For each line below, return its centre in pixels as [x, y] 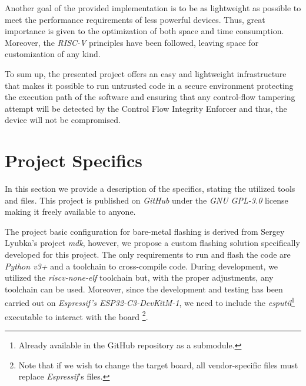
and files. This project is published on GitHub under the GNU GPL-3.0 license [147, 200]
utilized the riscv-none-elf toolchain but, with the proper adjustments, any [139, 277]
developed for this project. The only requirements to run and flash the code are [148, 254]
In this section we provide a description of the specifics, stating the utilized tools [150, 189]
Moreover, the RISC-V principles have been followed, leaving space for [132, 42]
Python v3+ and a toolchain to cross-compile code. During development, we [142, 266]
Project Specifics [74, 160]
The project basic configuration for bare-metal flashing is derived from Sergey [145, 231]
